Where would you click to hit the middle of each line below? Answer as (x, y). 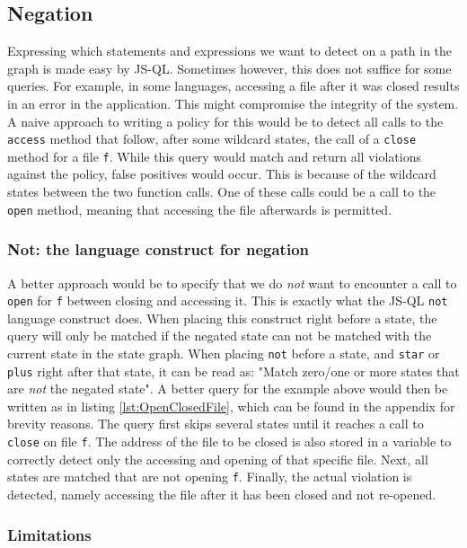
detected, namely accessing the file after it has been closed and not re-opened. (222, 494)
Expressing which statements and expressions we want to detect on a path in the (230, 51)
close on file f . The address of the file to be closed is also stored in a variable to (229, 442)
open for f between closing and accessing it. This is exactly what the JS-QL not (228, 301)
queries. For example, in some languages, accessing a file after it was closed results (233, 86)
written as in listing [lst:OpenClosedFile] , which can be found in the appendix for (231, 406)
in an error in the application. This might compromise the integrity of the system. (233, 103)
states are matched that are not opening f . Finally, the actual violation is (210, 477)
